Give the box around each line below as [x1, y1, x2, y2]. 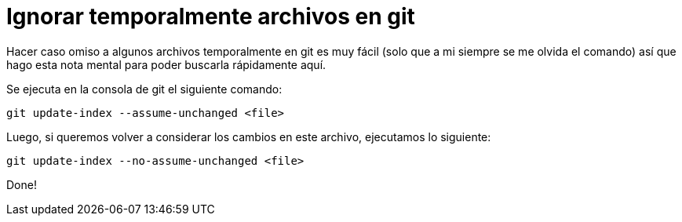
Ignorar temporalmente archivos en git [6, 3, 415, 30]
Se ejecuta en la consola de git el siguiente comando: [6, 82, 283, 96]
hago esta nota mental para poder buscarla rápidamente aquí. [6, 57, 326, 71]
